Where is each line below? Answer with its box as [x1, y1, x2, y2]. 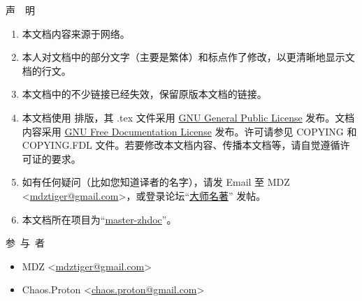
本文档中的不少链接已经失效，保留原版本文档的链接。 [22, 87, 267, 101]
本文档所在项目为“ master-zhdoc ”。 [22, 212, 177, 226]
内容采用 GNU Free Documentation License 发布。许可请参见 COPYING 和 [22, 124, 357, 138]
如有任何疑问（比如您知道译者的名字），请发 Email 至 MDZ [22, 175, 290, 189]
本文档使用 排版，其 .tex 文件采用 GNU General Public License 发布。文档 [22, 110, 355, 124]
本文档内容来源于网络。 [22, 26, 130, 41]
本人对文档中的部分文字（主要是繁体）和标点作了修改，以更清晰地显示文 [22, 50, 355, 64]
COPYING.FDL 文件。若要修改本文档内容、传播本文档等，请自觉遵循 [22, 138, 340, 152]
